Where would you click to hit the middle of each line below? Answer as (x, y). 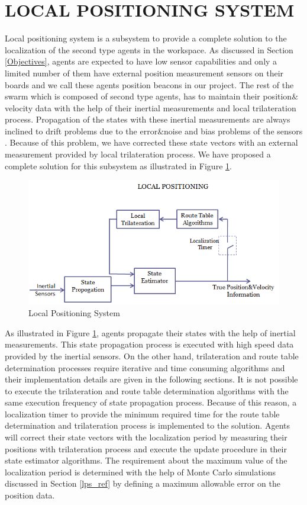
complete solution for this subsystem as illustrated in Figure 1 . (118, 165)
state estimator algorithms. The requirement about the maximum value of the (146, 460)
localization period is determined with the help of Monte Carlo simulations (140, 472)
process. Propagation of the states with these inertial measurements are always (148, 119)
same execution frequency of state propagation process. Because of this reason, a (151, 402)
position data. (30, 495)
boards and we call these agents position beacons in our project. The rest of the (149, 84)
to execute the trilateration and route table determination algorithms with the (147, 390)
